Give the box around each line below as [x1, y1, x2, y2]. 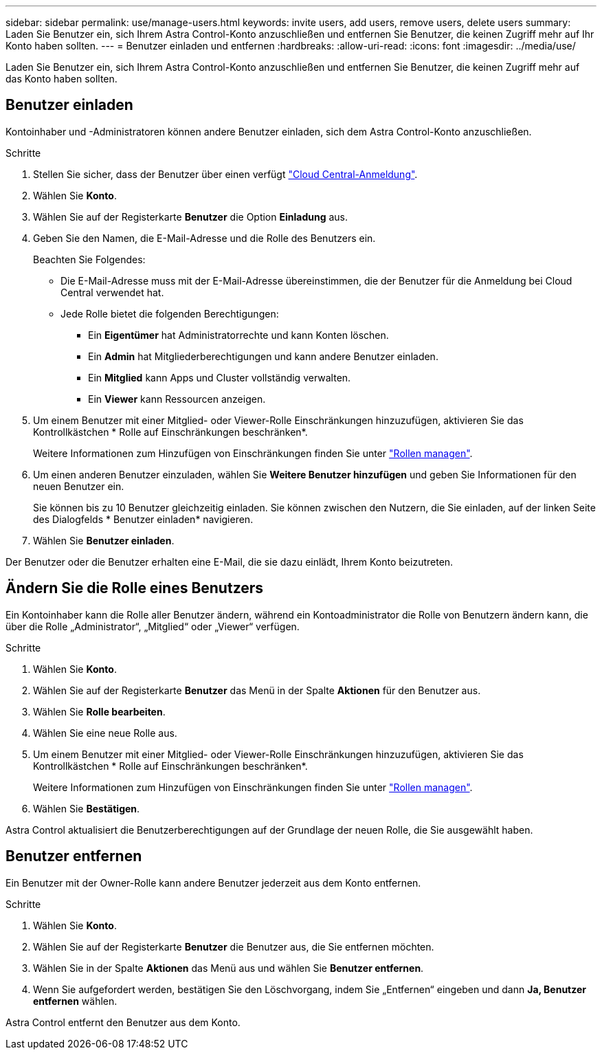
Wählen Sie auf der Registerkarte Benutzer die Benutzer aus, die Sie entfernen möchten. [33, 940, 434, 953]
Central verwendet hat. [60, 286, 164, 298]
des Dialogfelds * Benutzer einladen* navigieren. [33, 513, 254, 525]
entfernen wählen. [33, 995, 118, 1007]
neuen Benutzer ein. [33, 480, 124, 492]
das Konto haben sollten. [5, 73, 118, 85]
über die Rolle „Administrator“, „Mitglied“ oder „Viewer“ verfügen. [5, 620, 300, 632]
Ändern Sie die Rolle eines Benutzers [5, 579, 264, 597]
